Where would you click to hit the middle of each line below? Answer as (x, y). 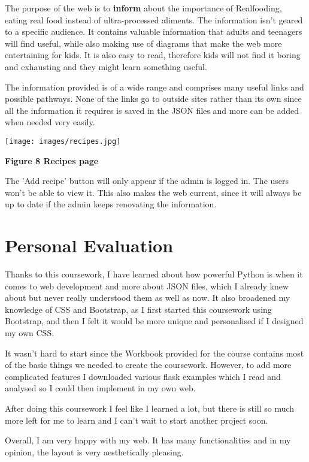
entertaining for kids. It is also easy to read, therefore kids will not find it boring (153, 55)
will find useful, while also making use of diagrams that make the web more (143, 43)
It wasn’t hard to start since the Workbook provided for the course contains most (154, 353)
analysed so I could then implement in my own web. (100, 388)
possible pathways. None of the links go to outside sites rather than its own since (153, 99)
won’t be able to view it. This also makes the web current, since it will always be (153, 192)
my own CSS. (30, 333)
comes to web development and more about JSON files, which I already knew (147, 286)
